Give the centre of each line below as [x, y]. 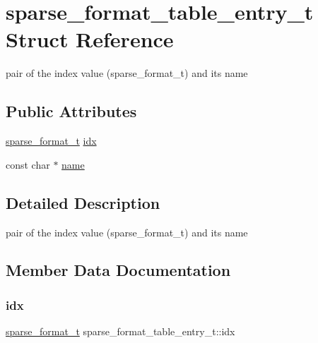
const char [28, 164]
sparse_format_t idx [51, 141]
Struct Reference [90, 39]
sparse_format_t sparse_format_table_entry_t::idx [120, 331]
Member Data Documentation [118, 270]
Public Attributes [71, 111]
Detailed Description [83, 202]
